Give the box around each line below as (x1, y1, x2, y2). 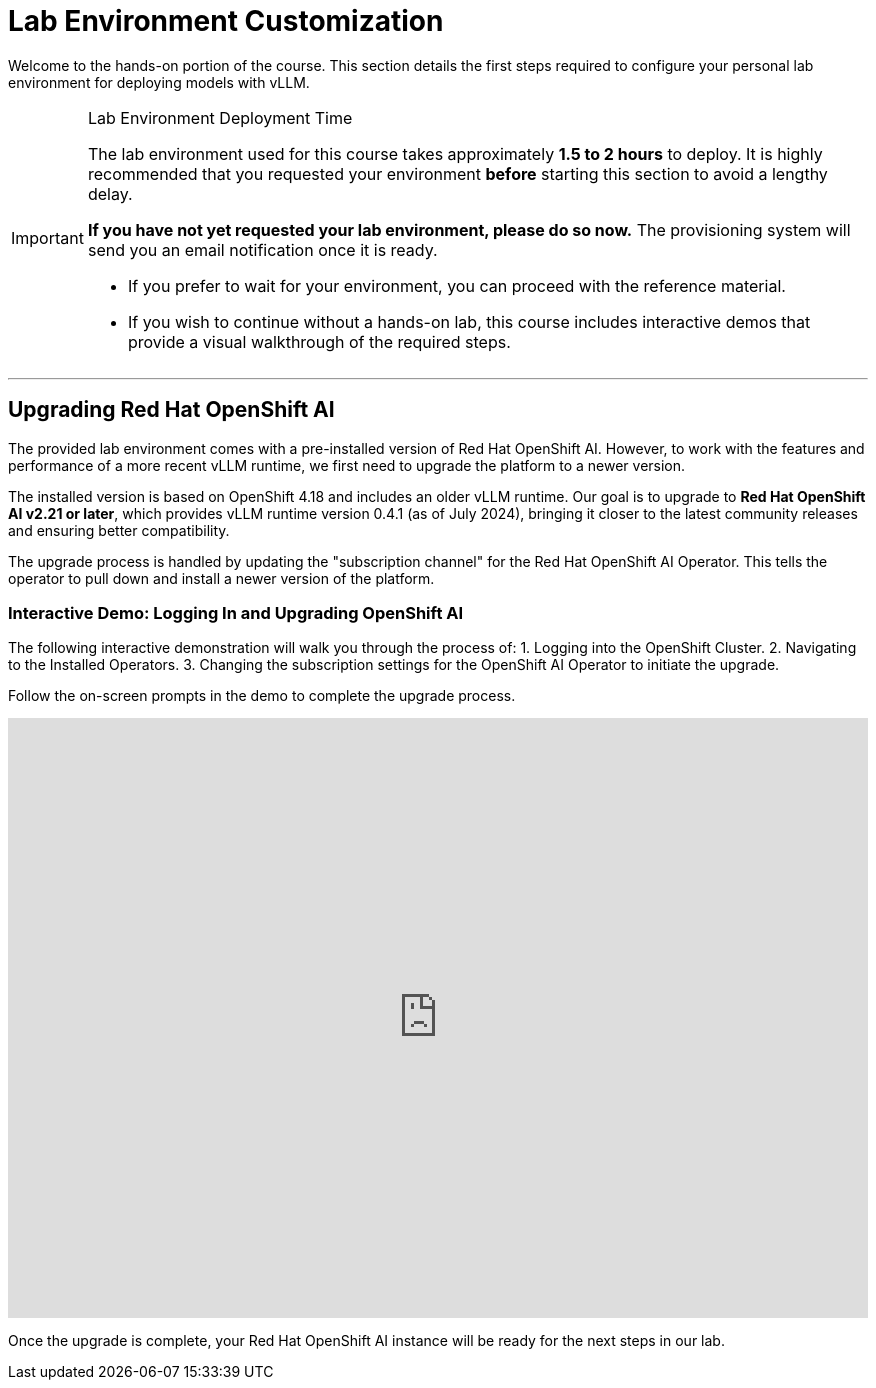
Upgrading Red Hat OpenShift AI (8, 397, 335, 423)
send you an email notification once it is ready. (87, 239, 438, 260)
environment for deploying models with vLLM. (8, 73, 310, 91)
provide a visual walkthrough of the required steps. (127, 331, 511, 352)
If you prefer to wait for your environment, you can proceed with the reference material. (127, 275, 786, 296)
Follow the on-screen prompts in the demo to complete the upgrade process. (8, 687, 516, 705)
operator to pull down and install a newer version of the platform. (8, 569, 435, 587)
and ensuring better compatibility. (8, 521, 230, 539)
